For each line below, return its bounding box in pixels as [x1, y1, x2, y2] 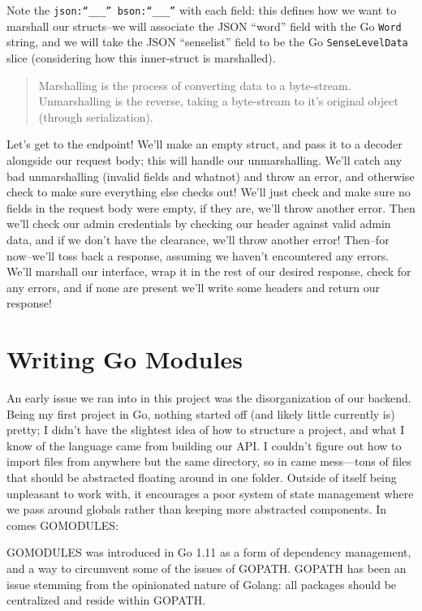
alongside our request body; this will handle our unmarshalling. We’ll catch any [6, 151, 403, 168]
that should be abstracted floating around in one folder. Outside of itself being [6, 468, 397, 485]
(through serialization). [38, 108, 153, 125]
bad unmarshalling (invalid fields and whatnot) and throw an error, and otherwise [6, 167, 415, 184]
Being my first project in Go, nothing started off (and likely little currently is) [6, 405, 395, 422]
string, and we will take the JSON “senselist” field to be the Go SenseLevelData [6, 33, 408, 50]
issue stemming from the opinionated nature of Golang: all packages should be [6, 575, 397, 592]
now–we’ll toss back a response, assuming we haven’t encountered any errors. [6, 247, 390, 264]
